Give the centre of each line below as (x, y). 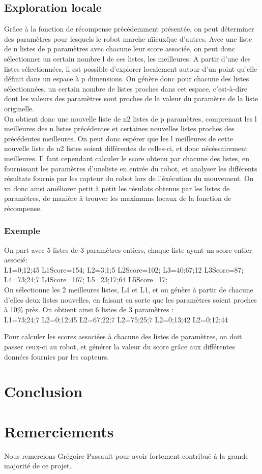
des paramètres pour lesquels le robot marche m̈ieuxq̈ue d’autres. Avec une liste (128, 38)
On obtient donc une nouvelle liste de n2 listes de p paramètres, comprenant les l (130, 118)
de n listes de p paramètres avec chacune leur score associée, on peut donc (120, 49)
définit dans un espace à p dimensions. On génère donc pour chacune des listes (127, 79)
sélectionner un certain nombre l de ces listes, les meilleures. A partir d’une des (127, 58)
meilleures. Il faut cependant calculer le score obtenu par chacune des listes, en (127, 158)
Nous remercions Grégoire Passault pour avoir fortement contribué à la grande (126, 455)
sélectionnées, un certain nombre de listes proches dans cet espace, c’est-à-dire (126, 88)
